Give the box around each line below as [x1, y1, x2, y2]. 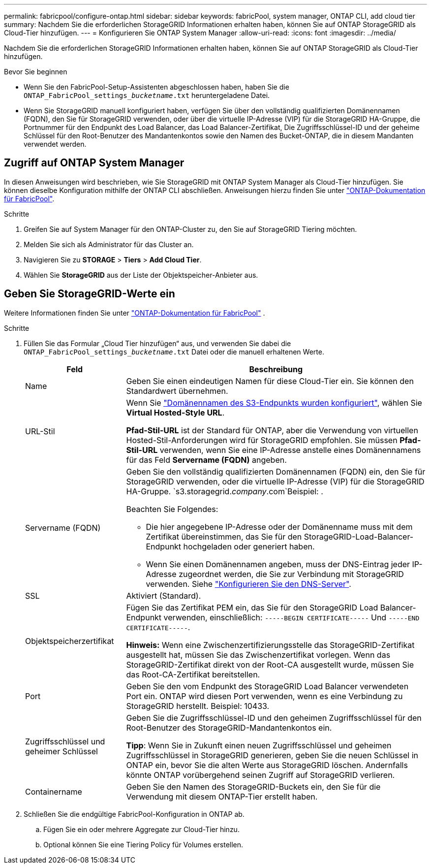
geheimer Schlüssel [25, 746, 98, 756]
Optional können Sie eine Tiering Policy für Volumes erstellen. [43, 840, 244, 849]
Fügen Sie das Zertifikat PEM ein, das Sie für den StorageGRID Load [126, 602, 378, 612]
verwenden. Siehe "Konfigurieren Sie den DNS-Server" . [146, 579, 351, 589]
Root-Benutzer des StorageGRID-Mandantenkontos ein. [126, 722, 332, 733]
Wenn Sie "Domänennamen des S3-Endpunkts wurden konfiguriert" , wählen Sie [126, 397, 422, 408]
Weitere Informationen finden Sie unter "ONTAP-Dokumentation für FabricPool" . [4, 308, 265, 317]
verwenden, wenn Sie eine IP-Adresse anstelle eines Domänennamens [159, 445, 421, 455]
